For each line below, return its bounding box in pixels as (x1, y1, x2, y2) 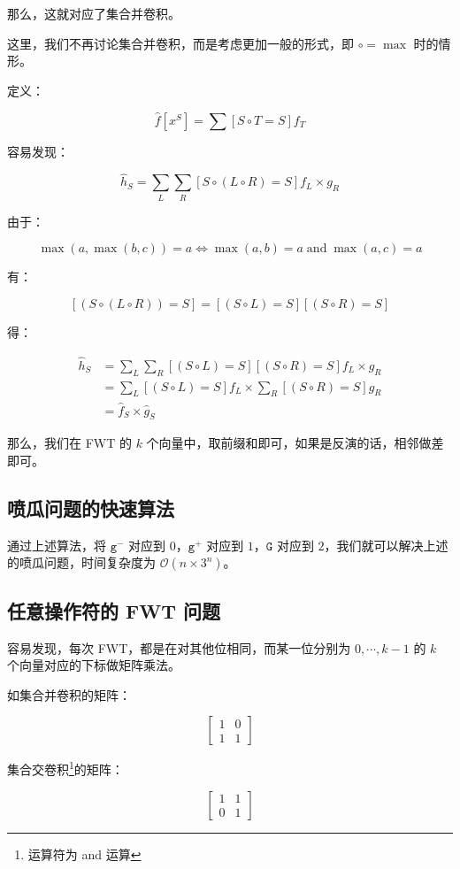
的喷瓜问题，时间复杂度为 (7, 553, 156, 572)
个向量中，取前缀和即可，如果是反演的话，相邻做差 (146, 434, 444, 452)
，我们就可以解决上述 (324, 535, 448, 554)
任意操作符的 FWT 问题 (7, 596, 221, 624)
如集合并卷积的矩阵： (7, 685, 131, 704)
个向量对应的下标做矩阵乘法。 (7, 656, 180, 674)
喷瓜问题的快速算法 (7, 495, 174, 522)
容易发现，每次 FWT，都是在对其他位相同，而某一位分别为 (7, 638, 351, 657)
